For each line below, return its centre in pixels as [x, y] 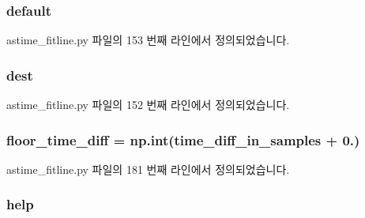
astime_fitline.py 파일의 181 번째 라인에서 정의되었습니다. [148, 169]
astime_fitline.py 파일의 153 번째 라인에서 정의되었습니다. [148, 40]
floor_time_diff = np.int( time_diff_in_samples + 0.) [183, 139]
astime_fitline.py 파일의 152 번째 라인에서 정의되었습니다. [148, 105]
